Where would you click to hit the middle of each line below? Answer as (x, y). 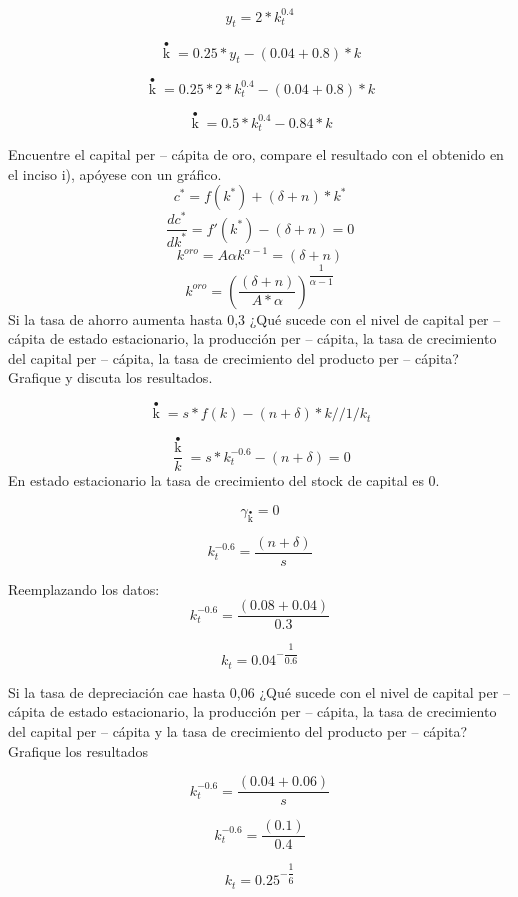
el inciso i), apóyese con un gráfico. (115, 173)
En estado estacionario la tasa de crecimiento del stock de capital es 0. (224, 480)
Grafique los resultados (78, 750)
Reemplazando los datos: (84, 588)
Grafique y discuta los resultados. (110, 377)
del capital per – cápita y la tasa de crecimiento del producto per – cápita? (238, 730)
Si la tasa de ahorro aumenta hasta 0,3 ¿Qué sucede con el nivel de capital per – (254, 318)
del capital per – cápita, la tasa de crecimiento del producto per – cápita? (233, 357)
